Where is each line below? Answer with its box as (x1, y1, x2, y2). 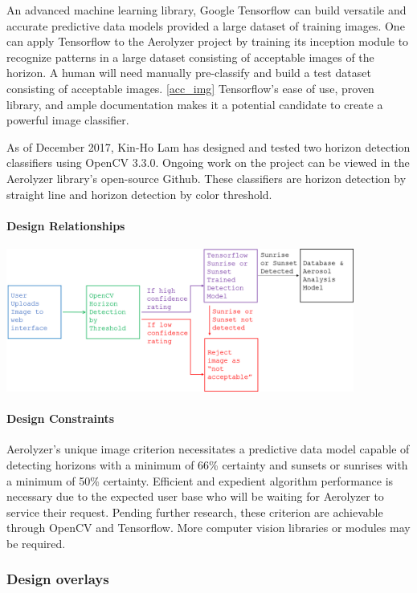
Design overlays (6, 569, 109, 589)
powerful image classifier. (6, 112, 129, 128)
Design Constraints (6, 410, 115, 427)
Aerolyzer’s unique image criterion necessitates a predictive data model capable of (6, 441, 410, 457)
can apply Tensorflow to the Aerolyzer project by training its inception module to (6, 33, 409, 50)
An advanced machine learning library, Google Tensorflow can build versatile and (6, 2, 407, 18)
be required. (6, 534, 66, 551)
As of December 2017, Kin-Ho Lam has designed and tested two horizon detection (6, 138, 411, 155)
